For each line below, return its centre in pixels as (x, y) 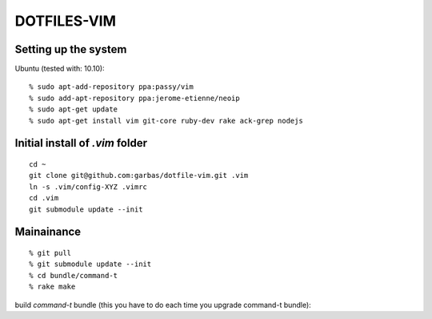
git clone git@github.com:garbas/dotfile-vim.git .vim (139, 176)
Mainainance (48, 232)
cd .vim (44, 198)
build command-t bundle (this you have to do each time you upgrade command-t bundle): (163, 305)
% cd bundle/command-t (74, 275)
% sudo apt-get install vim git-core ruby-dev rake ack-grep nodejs (166, 121)
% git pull (50, 253)
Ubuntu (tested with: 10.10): (60, 69)
